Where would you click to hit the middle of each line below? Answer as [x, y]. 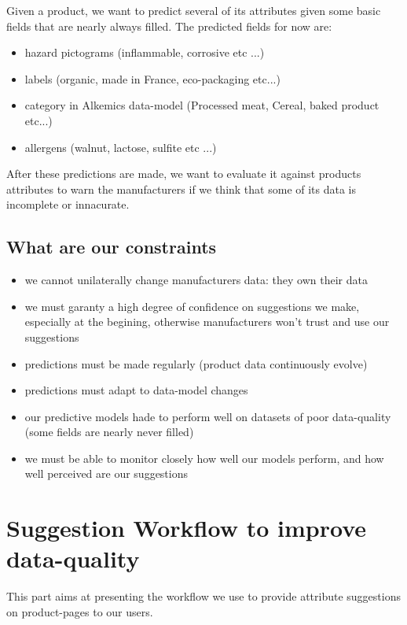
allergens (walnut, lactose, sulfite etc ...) [121, 147]
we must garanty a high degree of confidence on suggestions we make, [192, 306]
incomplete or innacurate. [68, 204]
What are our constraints [112, 247]
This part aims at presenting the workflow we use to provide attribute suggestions [203, 596]
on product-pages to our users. [80, 611]
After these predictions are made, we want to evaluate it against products [184, 174]
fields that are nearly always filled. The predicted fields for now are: [169, 26]
